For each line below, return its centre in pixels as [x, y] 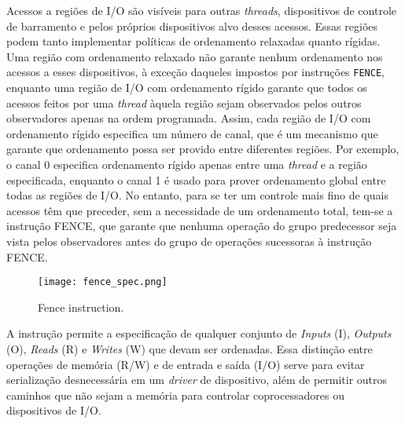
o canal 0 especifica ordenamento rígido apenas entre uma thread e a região [187, 164]
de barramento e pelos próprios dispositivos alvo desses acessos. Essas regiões [192, 26]
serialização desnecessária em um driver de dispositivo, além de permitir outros [197, 380]
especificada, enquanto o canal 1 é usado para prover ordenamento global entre [196, 179]
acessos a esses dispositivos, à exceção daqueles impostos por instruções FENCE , [195, 72]
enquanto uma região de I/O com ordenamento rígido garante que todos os [187, 88]
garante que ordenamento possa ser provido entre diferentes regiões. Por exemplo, [203, 149]
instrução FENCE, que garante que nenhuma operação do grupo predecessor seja [202, 226]
